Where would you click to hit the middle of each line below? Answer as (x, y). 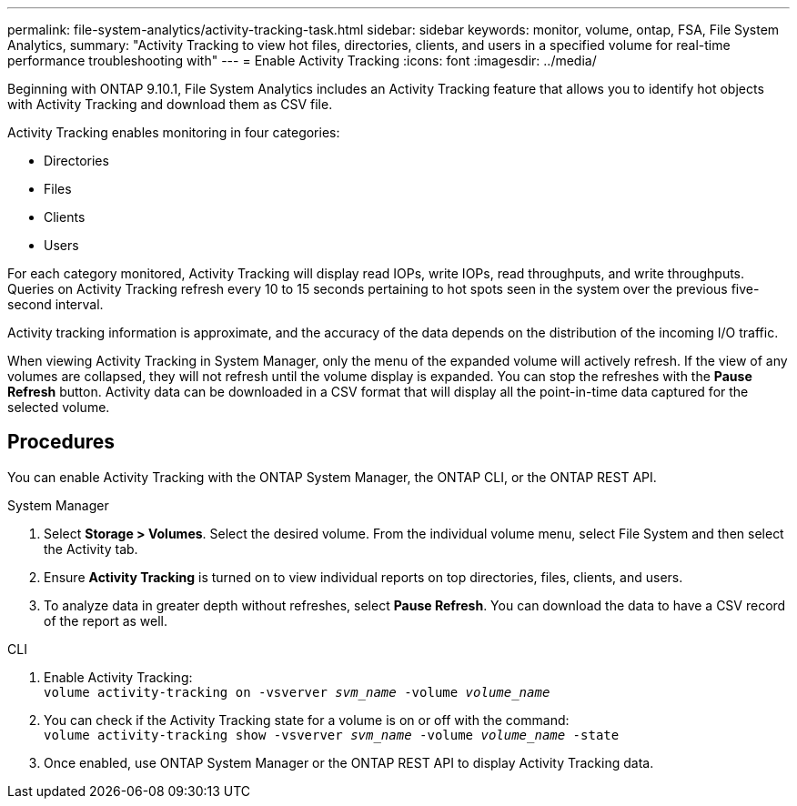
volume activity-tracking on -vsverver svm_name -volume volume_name (297, 692)
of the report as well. (106, 620)
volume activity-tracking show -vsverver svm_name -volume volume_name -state (332, 735)
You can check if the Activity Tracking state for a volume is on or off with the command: (307, 720)
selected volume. (59, 407)
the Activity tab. (91, 549)
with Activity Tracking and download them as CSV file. (170, 104)
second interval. (55, 304)
